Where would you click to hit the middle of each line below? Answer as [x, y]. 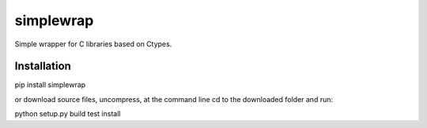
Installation [43, 66]
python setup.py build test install [68, 114]
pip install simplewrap [50, 85]
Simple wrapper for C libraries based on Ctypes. [93, 44]
